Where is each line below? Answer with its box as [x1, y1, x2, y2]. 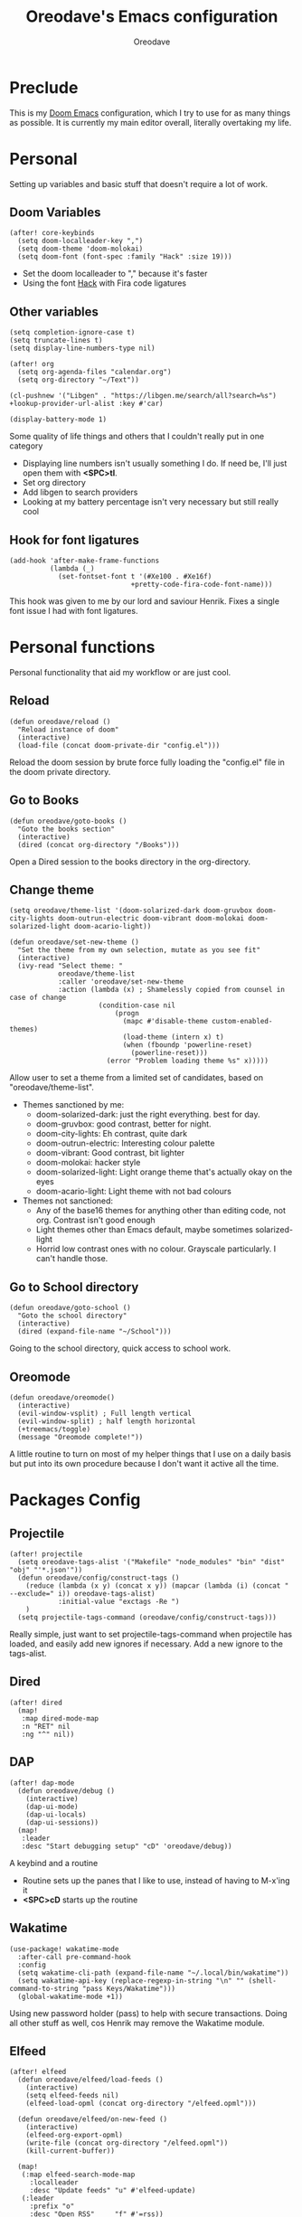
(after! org [9, 360, 54, 369]
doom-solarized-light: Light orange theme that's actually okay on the [35, 1166, 293, 1177]
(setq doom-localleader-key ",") [17, 237, 144, 246]
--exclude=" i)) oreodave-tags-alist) [9, 1590, 156, 1599]
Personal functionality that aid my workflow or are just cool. [9, 667, 231, 677]
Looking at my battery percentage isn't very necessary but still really [22, 496, 278, 507]
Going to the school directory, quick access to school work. [9, 1343, 231, 1354]
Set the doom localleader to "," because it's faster [22, 269, 208, 279]
